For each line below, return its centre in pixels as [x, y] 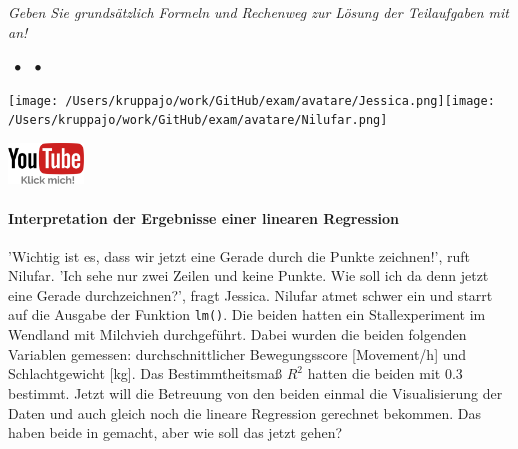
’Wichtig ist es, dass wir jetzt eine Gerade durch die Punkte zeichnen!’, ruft [239, 255]
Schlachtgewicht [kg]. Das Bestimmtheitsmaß [145, 373]
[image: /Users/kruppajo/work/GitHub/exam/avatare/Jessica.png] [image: [251, 100]
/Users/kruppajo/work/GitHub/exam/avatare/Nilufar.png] [198, 120]
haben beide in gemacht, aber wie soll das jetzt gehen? [175, 432]
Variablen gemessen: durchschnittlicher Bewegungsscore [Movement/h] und [237, 353]
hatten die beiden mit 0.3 [385, 373]
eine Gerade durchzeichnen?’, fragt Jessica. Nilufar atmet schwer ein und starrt [250, 294]
